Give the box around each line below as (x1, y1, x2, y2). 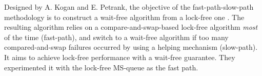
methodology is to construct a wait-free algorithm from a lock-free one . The (4, 11, 245, 22)
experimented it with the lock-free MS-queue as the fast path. (4, 62, 198, 72)
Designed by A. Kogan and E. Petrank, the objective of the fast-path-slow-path (4, 2, 254, 12)
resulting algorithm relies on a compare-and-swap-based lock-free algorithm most (4, 22, 258, 32)
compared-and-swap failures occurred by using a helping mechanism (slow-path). (4, 42, 258, 52)
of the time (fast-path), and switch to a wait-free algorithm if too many (4, 31, 229, 42)
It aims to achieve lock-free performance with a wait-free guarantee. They (4, 51, 235, 62)
